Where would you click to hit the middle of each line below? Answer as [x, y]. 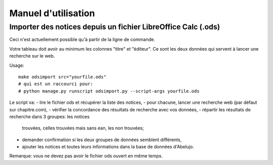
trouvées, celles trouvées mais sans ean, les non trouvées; [83, 128]
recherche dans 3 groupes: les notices [50, 116]
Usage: [17, 65]
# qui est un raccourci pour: [56, 84]
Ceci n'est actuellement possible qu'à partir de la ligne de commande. [82, 39]
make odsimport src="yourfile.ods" [62, 77]
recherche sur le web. [32, 56]
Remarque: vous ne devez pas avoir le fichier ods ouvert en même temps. [86, 156]
